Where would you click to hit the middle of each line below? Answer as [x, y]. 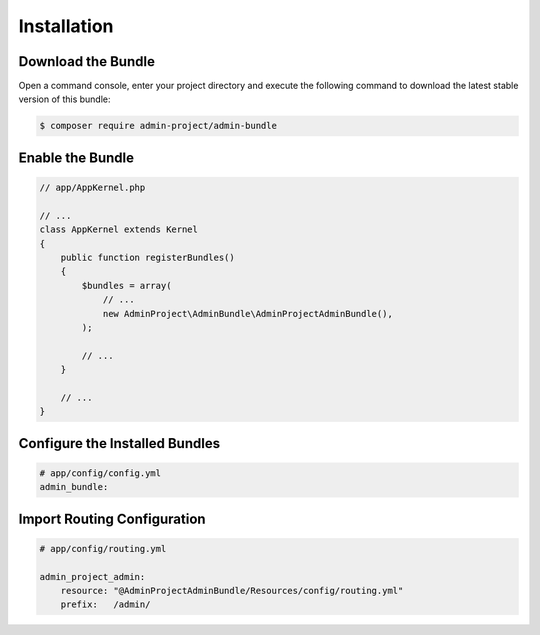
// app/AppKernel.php [92, 188]
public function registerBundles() [147, 257]
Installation [66, 26]
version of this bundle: [64, 99]
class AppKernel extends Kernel [119, 229]
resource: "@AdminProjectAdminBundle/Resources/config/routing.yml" [232, 591]
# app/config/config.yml [100, 473]
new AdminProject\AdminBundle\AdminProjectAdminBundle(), [248, 313]
